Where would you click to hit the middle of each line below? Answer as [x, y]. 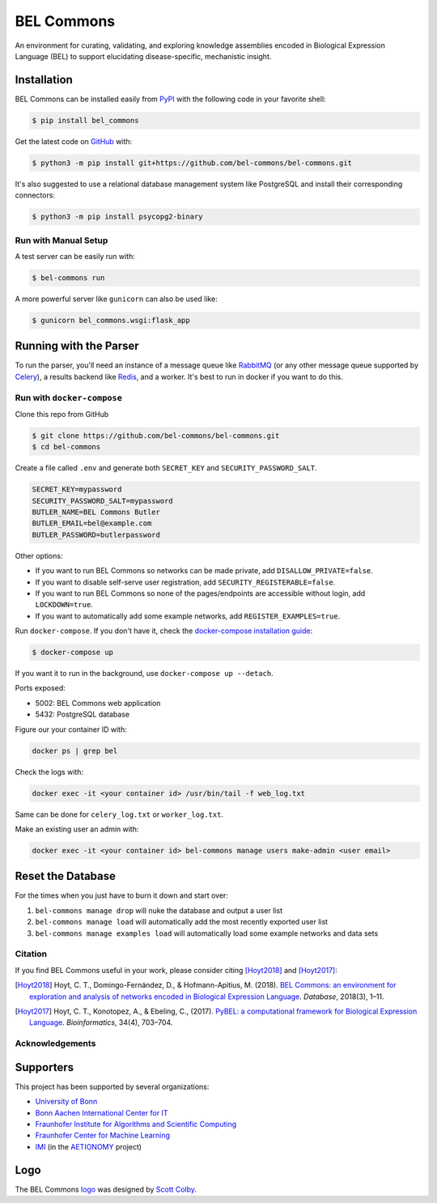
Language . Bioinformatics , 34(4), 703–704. [101, 1022]
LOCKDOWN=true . [64, 605]
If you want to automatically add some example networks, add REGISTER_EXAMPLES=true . [188, 616]
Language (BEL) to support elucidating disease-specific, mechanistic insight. [143, 56]
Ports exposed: [40, 688]
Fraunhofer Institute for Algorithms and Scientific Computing [136, 1124]
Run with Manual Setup [62, 240]
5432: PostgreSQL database [82, 714]
